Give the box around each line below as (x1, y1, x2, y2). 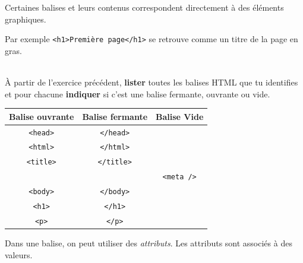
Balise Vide (156, 110, 204, 122)
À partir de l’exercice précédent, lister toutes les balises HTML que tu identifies (5, 76, 298, 88)
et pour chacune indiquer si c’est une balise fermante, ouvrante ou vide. (5, 87, 270, 100)
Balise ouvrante (9, 110, 74, 122)
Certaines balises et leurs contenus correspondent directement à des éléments (5, 1, 284, 13)
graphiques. (5, 12, 46, 25)
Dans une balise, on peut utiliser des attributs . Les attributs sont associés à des (5, 237, 292, 249)
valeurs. (5, 248, 33, 261)
